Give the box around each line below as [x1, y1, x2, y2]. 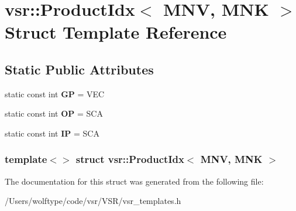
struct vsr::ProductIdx [75, 152, 184, 166]
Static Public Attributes [5, 60, 154, 78]
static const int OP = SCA [5, 107, 103, 120]
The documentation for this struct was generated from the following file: [5, 175, 264, 187]
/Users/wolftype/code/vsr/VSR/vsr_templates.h [5, 195, 181, 207]
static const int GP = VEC [5, 87, 105, 100]
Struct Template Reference [5, 20, 227, 44]
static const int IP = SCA [5, 127, 99, 139]
